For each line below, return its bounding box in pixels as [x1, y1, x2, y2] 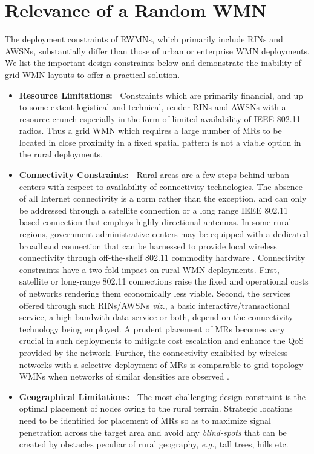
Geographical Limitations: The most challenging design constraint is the [19, 390, 306, 403]
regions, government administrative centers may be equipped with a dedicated [19, 228, 309, 240]
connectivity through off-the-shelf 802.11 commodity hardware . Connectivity [19, 251, 306, 264]
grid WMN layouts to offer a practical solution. [5, 68, 180, 81]
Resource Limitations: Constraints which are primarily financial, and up [19, 88, 304, 101]
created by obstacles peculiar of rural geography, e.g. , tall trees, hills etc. [19, 438, 289, 450]
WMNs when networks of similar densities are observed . [19, 370, 229, 383]
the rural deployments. [19, 148, 103, 160]
